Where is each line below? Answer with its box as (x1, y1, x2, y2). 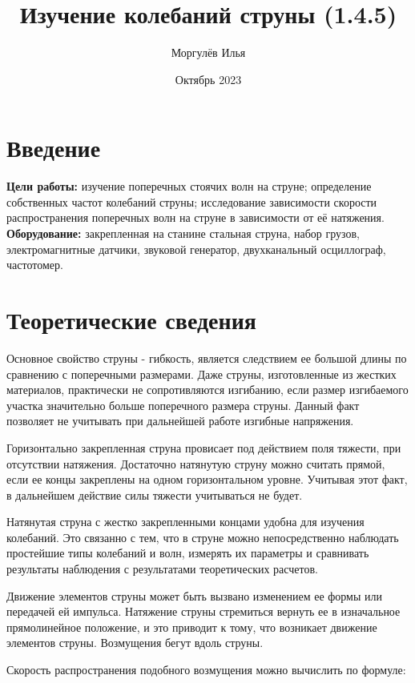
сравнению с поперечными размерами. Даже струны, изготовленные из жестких (6, 365, 397, 382)
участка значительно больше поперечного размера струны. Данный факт (6, 396, 360, 413)
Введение (6, 131, 101, 164)
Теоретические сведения (6, 303, 256, 335)
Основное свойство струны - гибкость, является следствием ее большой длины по (6, 349, 407, 366)
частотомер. (6, 256, 63, 273)
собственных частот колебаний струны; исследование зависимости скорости (6, 193, 377, 210)
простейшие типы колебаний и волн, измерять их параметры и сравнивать (6, 544, 369, 561)
